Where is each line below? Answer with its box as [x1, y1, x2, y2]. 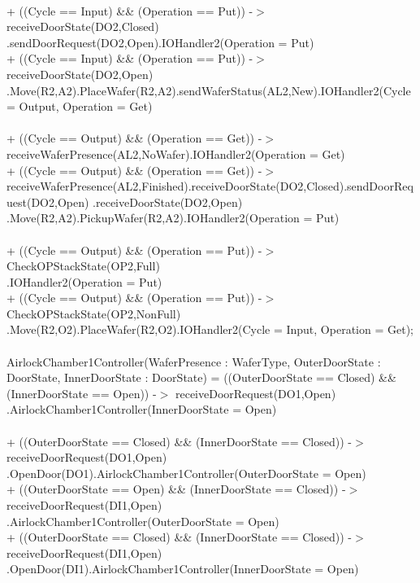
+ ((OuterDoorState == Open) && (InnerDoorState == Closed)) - [6, 480, 346, 498]
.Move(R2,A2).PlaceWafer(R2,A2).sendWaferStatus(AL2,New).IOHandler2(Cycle [6, 81, 411, 99]
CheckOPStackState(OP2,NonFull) [6, 305, 181, 322]
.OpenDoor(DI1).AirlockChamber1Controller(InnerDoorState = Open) [6, 560, 359, 577]
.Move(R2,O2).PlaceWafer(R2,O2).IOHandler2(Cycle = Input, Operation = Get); [6, 321, 414, 338]
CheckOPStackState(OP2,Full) [6, 257, 160, 274]
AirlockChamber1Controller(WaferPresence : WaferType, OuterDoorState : [6, 353, 381, 370]
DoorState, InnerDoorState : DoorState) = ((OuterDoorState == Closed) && [6, 369, 396, 386]
